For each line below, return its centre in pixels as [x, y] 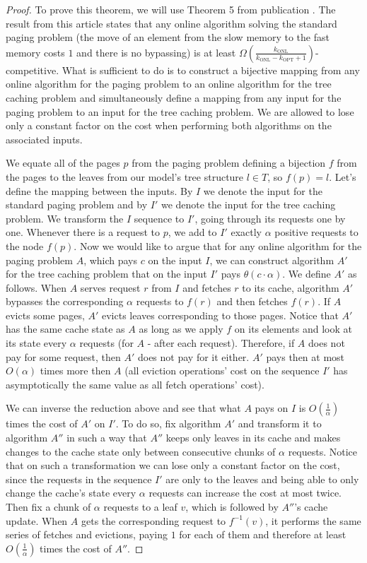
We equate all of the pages [63, 163]
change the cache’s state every [71, 493]
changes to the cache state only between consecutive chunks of [141, 451]
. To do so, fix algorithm [168, 423]
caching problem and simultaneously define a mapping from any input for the [174, 97]
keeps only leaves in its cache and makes [253, 438]
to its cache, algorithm [291, 287]
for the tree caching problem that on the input [106, 274]
